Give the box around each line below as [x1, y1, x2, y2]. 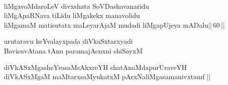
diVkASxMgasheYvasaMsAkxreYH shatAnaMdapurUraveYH [4, 62, 187, 72]
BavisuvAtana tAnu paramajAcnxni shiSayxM [4, 45, 143, 55]
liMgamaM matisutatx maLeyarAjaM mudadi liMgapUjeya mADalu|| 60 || [4, 19, 225, 30]
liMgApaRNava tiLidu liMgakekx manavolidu [4, 10, 140, 20]
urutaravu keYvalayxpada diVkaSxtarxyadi [4, 36, 133, 46]
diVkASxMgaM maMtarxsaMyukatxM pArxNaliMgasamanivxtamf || [4, 71, 211, 82]
